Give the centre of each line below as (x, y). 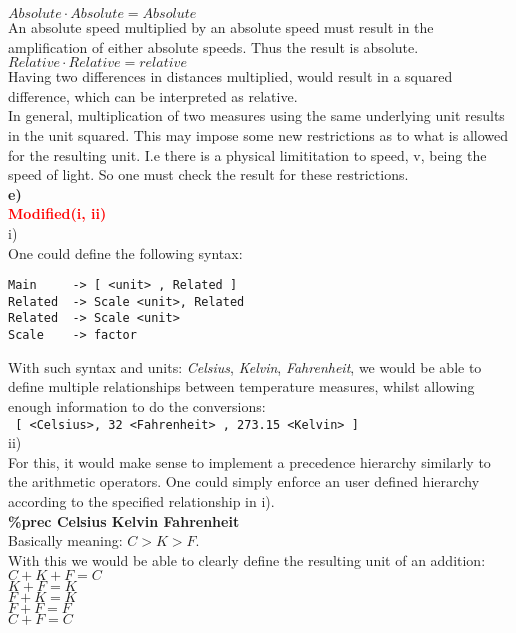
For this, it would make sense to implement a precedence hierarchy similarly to (249, 461)
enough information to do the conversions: (137, 405)
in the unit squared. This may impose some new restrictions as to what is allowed (258, 134)
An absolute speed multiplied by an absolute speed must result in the (221, 27)
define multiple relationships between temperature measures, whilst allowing (241, 386)
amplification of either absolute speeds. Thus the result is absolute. (213, 46)
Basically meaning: (65, 540)
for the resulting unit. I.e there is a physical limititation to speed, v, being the (247, 154)
